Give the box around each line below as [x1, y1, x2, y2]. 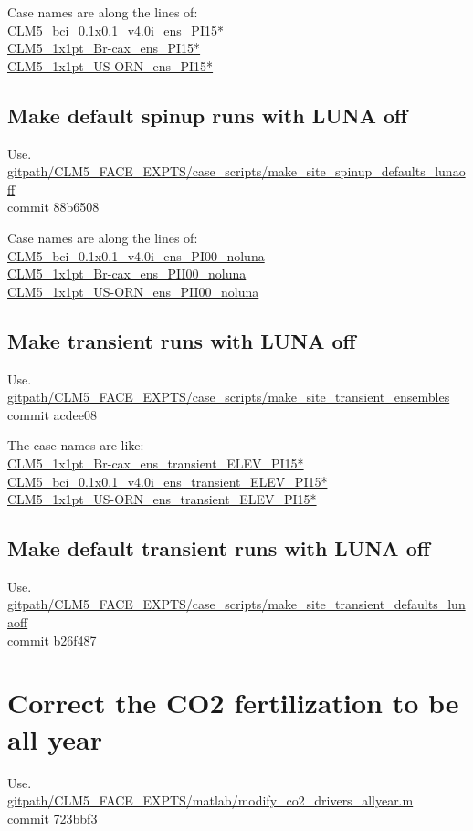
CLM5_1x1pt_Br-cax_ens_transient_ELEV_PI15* [7, 453, 304, 472]
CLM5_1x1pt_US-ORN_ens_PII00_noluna [7, 281, 259, 300]
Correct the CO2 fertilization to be [7, 684, 459, 721]
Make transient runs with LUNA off [7, 326, 356, 354]
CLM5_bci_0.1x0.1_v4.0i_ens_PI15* [7, 20, 224, 39]
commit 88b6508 [7, 197, 100, 216]
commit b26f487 [7, 630, 97, 649]
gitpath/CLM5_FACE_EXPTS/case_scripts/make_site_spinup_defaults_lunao [7, 162, 466, 181]
